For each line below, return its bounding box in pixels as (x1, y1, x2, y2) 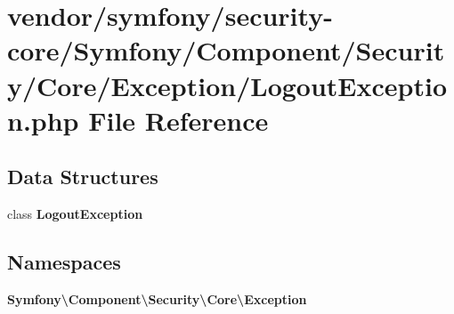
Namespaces (7, 248, 121, 276)
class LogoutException (7, 205, 143, 223)
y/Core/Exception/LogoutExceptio (7, 67, 448, 103)
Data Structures (7, 163, 158, 190)
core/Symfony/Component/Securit (7, 32, 445, 68)
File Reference (88, 101, 269, 138)
